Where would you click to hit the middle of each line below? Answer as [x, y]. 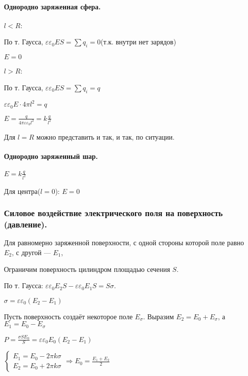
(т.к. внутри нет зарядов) [138, 42]
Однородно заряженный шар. [51, 156]
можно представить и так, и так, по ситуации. [105, 137]
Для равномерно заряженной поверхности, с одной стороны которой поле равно [124, 243]
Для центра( [22, 191]
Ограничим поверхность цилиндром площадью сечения [87, 269]
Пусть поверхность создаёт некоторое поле [68, 316]
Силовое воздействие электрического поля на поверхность [113, 213]
